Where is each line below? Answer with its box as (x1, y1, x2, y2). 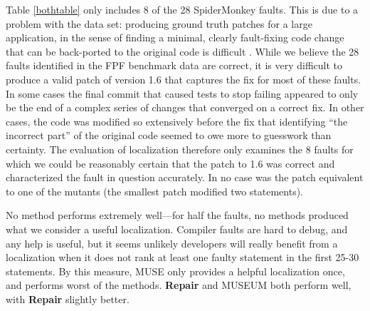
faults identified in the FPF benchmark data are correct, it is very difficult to (6, 58, 343, 73)
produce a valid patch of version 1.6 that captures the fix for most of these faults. (6, 71, 361, 86)
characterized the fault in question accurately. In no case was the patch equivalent (6, 170, 364, 185)
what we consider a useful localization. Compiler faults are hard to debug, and (6, 221, 348, 236)
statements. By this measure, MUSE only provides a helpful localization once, (6, 263, 345, 278)
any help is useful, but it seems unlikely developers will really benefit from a (6, 235, 338, 250)
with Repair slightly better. (6, 291, 129, 306)
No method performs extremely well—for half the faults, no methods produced (6, 208, 349, 223)
